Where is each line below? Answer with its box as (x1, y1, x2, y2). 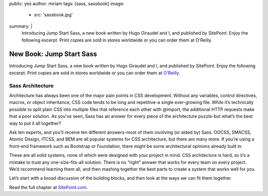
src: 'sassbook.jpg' (34, 12, 73, 18)
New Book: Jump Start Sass (9, 50, 97, 58)
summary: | (9, 23, 33, 29)
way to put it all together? (9, 120, 62, 126)
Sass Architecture (9, 82, 54, 89)
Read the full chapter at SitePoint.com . (9, 184, 88, 190)
